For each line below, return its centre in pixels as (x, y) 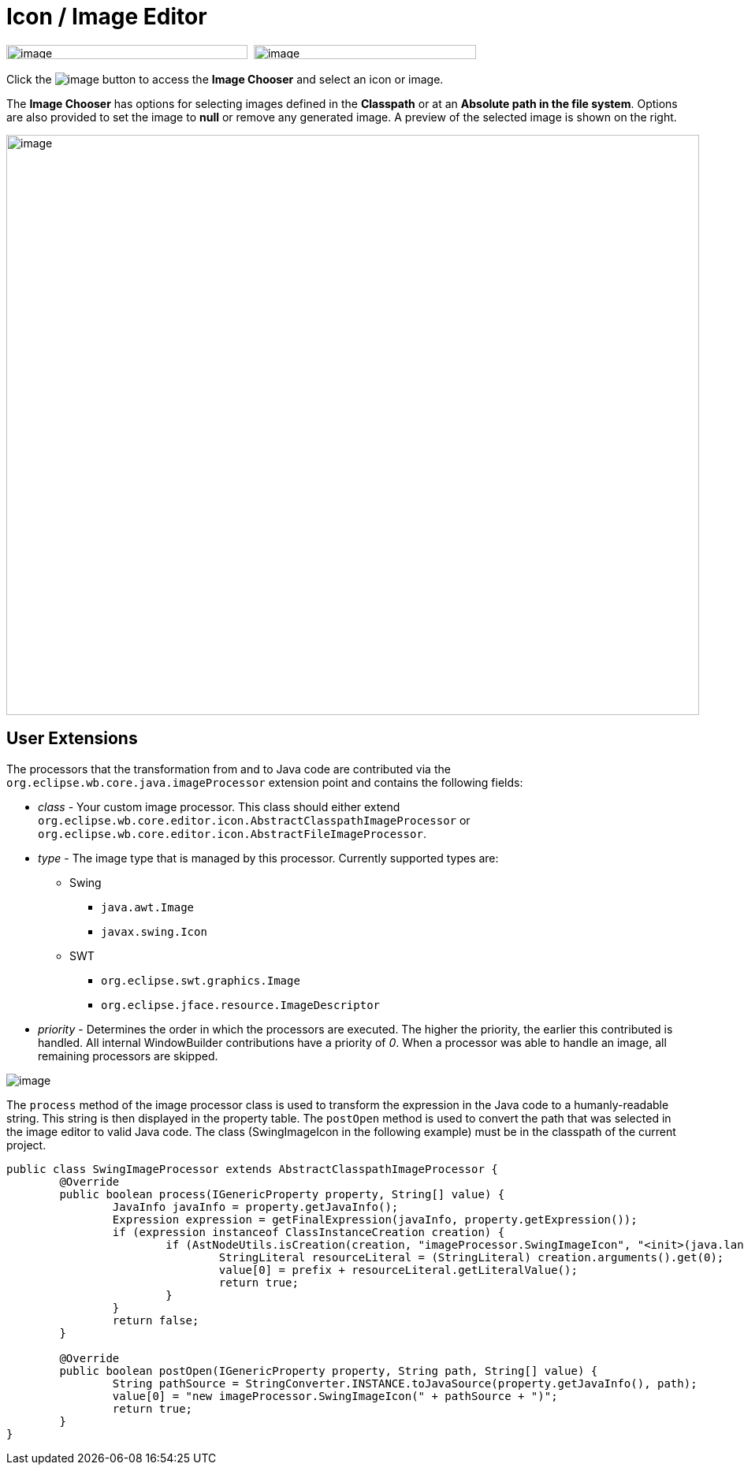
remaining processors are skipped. (128, 1056)
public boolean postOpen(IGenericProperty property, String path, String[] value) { (329, 1370)
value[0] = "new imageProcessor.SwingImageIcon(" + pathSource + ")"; (335, 1396)
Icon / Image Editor (107, 17)
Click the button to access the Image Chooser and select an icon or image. (225, 79)
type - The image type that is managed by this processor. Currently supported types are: (268, 858)
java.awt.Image (148, 907)
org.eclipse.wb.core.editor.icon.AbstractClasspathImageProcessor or (254, 820)
